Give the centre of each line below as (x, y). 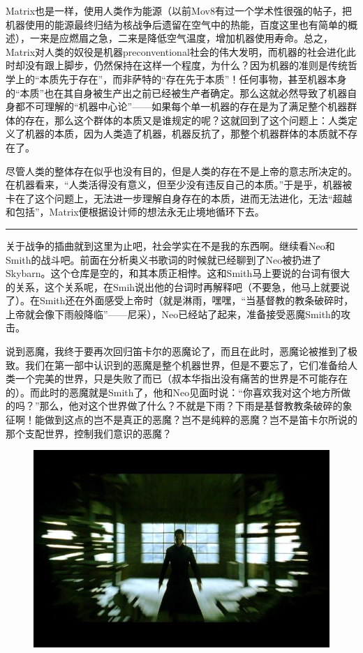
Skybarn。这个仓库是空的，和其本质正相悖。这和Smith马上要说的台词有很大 (178, 273)
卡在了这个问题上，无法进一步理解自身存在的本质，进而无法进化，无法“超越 (179, 198)
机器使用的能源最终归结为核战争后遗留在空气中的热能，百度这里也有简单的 (177, 24)
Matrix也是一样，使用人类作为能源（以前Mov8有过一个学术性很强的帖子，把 (179, 10)
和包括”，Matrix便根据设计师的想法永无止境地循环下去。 (135, 212)
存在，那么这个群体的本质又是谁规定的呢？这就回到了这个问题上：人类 (186, 120)
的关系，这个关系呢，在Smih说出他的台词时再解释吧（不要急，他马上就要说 (178, 286)
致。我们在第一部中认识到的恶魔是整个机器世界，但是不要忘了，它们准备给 (177, 365)
